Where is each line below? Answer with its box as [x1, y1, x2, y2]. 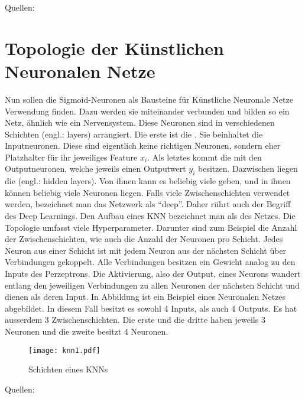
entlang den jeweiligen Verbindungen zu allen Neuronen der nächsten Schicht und [5, 279, 300, 291]
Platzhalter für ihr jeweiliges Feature [5, 151, 138, 163]
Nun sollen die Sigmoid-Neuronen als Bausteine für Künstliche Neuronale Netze [5, 93, 293, 105]
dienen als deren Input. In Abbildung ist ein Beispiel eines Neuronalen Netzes [5, 290, 286, 303]
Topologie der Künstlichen [5, 35, 224, 60]
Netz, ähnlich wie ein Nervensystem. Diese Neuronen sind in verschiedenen [5, 116, 275, 129]
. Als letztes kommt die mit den [147, 151, 262, 163]
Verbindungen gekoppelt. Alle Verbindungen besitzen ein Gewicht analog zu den [5, 256, 296, 268]
